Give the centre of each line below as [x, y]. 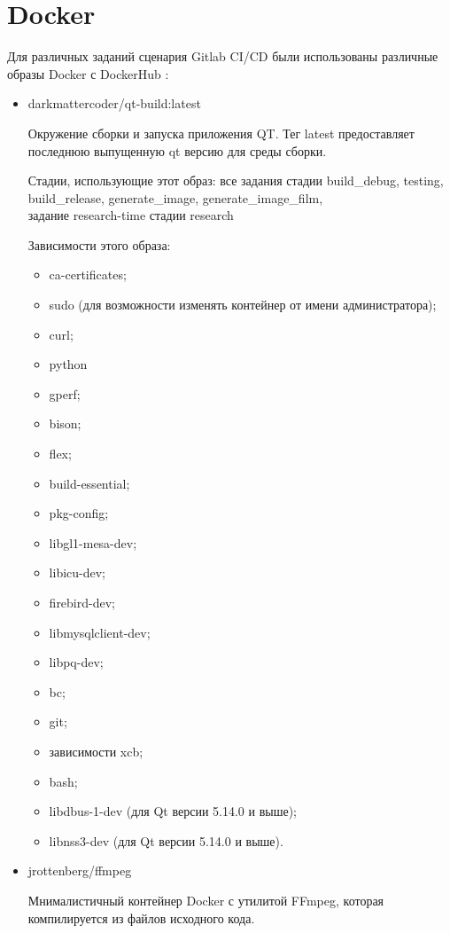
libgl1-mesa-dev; [93, 542]
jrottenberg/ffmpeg [80, 870]
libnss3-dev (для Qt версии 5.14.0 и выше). [166, 840]
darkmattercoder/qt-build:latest [114, 103]
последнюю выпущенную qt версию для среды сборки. [177, 150]
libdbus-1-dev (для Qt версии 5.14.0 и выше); [173, 811]
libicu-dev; [77, 572]
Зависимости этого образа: [99, 244]
